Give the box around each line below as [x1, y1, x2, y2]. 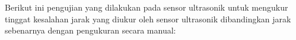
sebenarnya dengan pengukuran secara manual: [5, 24, 176, 36]
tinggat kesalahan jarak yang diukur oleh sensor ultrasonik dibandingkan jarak [5, 12, 291, 25]
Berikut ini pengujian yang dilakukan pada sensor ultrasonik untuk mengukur [5, 1, 288, 13]
